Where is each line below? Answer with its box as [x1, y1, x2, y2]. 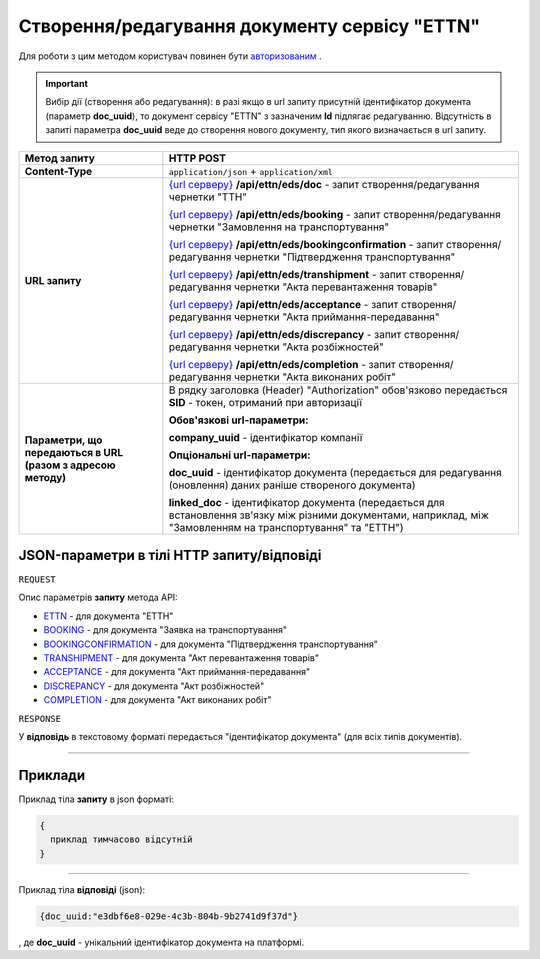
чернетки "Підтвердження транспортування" [233, 250, 456, 264]
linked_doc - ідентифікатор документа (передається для [168, 495, 445, 509]
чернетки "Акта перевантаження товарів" [233, 280, 438, 294]
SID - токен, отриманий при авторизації [168, 395, 363, 409]
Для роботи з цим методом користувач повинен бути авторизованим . [18, 50, 322, 62]
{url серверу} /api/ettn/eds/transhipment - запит [168, 267, 407, 281]
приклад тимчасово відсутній [50, 834, 194, 845]
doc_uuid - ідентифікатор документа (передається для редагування [168, 465, 502, 479]
